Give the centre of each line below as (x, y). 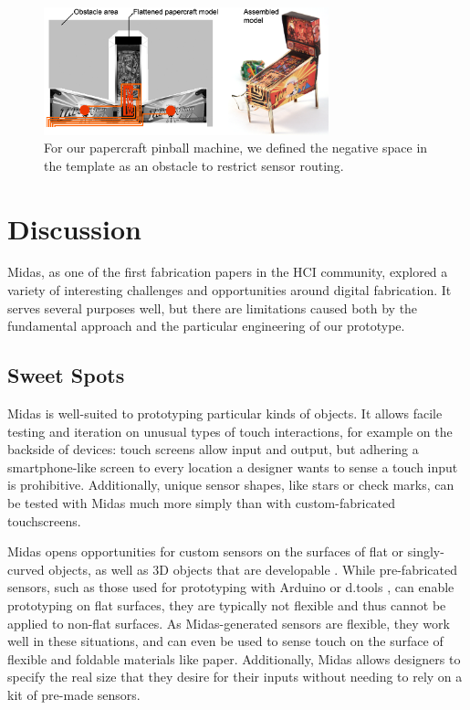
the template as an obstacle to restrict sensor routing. (194, 165)
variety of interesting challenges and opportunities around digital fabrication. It (230, 290)
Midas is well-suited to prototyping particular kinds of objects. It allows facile (225, 413)
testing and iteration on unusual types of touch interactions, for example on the (230, 431)
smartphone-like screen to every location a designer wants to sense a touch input (233, 466)
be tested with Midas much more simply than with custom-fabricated (202, 503)
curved (26, 569)
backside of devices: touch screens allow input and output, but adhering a (213, 449)
